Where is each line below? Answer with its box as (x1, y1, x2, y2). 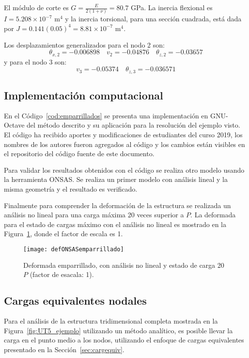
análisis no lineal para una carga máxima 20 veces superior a (4, 210, 184, 220)
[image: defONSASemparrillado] (23, 245, 124, 253)
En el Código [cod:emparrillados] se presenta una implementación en (4, 110, 208, 120)
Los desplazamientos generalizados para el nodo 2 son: (4, 39, 165, 49)
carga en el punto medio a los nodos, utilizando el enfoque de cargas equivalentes (4, 335, 244, 345)
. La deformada (190, 210, 236, 220)
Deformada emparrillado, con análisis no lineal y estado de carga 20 (23, 260, 224, 270)
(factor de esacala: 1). (30, 269, 94, 279)
